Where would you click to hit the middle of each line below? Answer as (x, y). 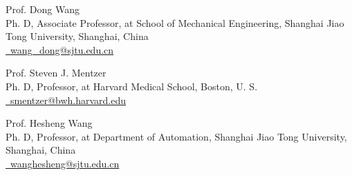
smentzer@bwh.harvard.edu (68, 100)
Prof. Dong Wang (43, 9)
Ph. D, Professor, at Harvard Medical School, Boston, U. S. (132, 86)
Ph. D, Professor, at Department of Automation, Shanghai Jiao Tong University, (176, 136)
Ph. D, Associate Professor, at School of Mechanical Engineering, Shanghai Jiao (175, 22)
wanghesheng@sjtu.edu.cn (65, 163)
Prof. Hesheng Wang (49, 123)
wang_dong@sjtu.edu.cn (62, 49)
